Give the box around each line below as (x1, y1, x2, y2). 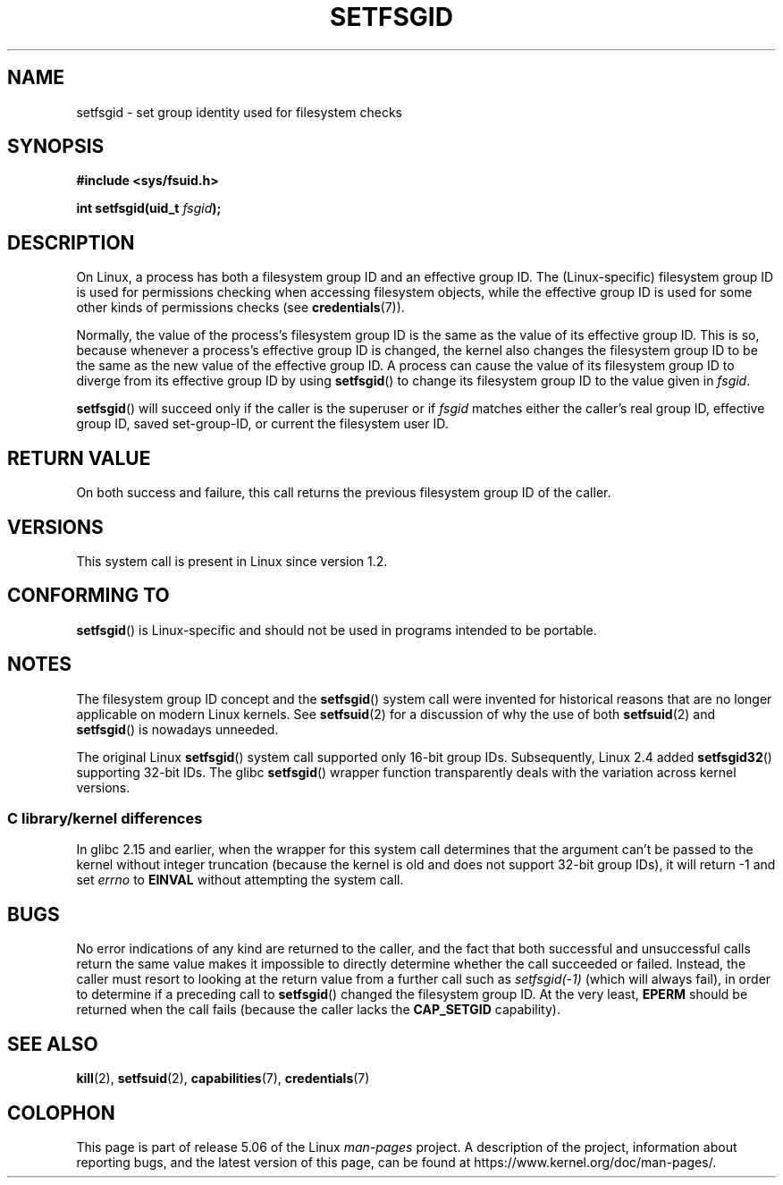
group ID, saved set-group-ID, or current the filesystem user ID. (76, 416, 449, 432)
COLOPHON (7, 1101, 115, 1124)
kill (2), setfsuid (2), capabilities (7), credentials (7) (76, 1071, 370, 1087)
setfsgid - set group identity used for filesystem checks (76, 104, 403, 120)
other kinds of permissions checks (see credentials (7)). (76, 300, 405, 316)
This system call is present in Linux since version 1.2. (76, 553, 388, 569)
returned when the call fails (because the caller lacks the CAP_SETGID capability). (76, 1002, 560, 1018)
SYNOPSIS (7, 135, 105, 158)
